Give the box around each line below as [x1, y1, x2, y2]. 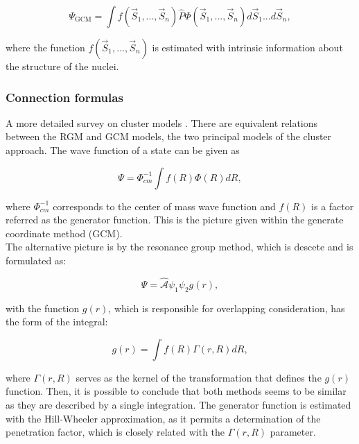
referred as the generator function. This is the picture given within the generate [6, 212, 344, 227]
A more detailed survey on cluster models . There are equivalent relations [6, 115, 318, 130]
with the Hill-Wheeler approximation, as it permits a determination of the [6, 411, 321, 425]
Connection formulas [6, 88, 123, 105]
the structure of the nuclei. [6, 59, 119, 73]
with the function [6, 300, 80, 315]
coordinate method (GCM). [6, 225, 123, 240]
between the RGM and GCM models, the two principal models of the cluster [6, 129, 332, 144]
